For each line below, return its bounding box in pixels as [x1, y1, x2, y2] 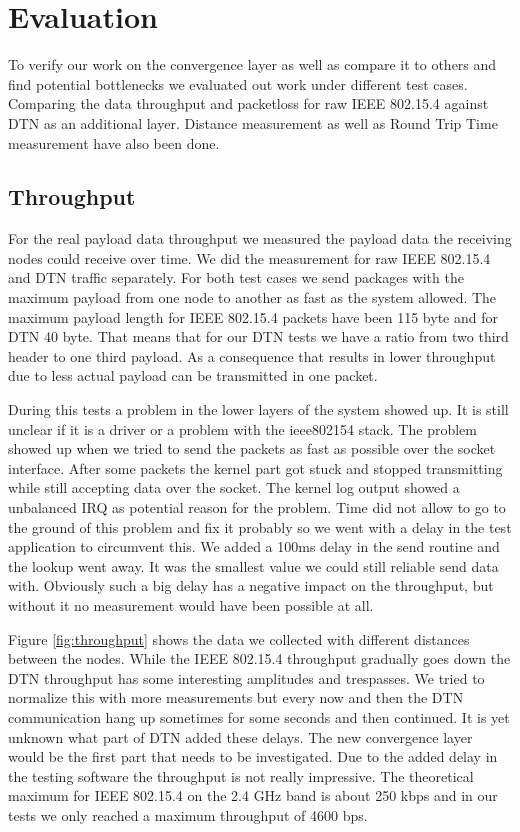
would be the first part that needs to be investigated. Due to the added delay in [8, 746, 498, 767]
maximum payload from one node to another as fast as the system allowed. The [8, 287, 497, 308]
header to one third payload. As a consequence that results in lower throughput [8, 345, 496, 366]
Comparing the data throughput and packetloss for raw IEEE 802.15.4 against [8, 93, 489, 114]
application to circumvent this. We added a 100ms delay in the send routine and [8, 536, 500, 557]
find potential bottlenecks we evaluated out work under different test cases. [8, 73, 468, 94]
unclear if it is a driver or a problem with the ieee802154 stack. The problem [8, 418, 477, 439]
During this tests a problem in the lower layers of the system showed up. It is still [8, 399, 509, 420]
